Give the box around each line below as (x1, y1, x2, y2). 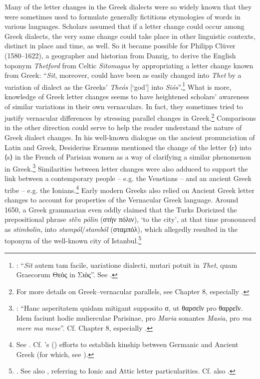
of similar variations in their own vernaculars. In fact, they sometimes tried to (4, 101, 243, 111)
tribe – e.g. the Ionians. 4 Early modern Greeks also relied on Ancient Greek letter (4, 183, 255, 195)
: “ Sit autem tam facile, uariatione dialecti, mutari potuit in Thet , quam (16, 259, 238, 270)
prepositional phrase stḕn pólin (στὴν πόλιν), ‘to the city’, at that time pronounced (4, 214, 256, 224)
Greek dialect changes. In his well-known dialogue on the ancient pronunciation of (4, 132, 255, 143)
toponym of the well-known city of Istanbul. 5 (4, 234, 142, 245)
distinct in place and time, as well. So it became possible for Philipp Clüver (4, 40, 236, 51)
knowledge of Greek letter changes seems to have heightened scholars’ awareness (4, 91, 249, 101)
